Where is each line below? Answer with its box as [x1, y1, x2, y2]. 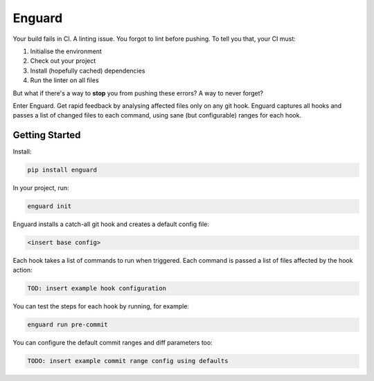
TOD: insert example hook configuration [27, 284, 166, 292]
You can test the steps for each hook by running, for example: [12, 302, 190, 310]
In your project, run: [12, 184, 69, 192]
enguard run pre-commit [27, 321, 109, 328]
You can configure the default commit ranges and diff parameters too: [12, 339, 213, 347]
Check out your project [30, 57, 96, 65]
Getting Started [12, 129, 81, 141]
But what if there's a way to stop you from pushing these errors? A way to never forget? [12, 89, 263, 97]
